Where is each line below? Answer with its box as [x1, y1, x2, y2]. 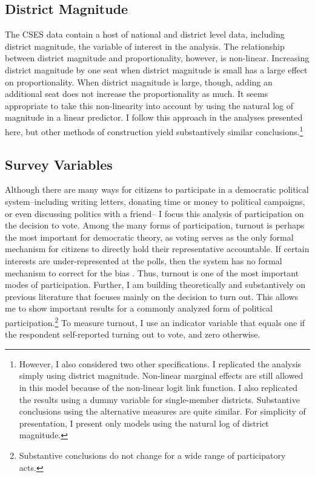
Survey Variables [5, 155, 113, 173]
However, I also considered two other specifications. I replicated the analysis [19, 357, 302, 370]
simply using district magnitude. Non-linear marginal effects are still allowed [19, 369, 303, 382]
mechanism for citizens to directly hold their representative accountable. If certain [5, 242, 310, 255]
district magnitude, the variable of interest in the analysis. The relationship [5, 39, 285, 52]
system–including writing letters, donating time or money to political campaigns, [5, 195, 305, 207]
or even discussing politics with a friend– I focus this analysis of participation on [5, 207, 304, 219]
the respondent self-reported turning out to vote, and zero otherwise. [5, 328, 260, 341]
